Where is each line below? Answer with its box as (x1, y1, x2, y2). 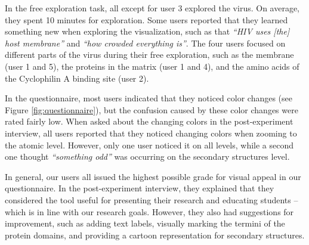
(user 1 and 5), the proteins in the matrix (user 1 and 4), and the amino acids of (5, 60, 299, 72)
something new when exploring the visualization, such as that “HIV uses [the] (5, 25, 290, 38)
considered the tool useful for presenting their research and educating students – (5, 193, 298, 206)
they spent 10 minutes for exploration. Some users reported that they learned (5, 13, 288, 26)
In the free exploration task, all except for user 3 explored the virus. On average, (5, 2, 300, 14)
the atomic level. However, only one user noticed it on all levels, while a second (5, 138, 294, 151)
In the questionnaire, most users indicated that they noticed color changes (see (5, 92, 292, 104)
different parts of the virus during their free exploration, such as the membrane (5, 48, 294, 61)
